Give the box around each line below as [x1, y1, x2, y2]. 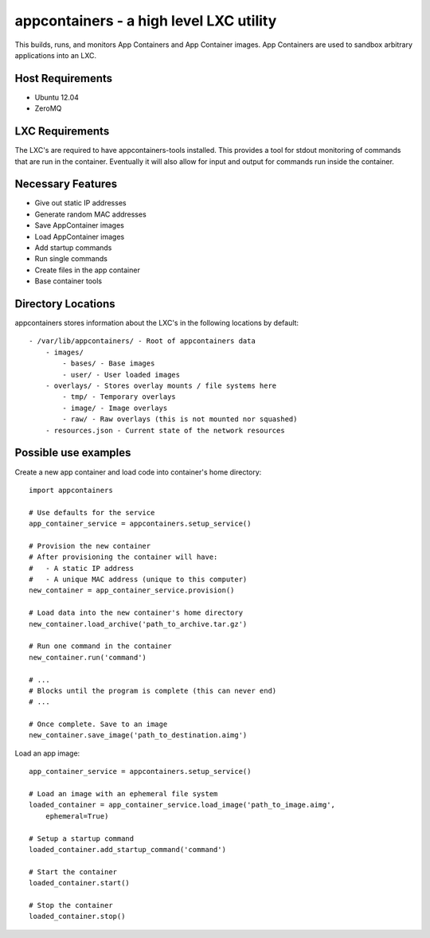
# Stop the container [29, 901, 113, 909]
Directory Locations [14, 297, 115, 311]
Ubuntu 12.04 [34, 92, 80, 102]
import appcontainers [29, 486, 113, 494]
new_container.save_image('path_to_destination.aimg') [29, 731, 248, 740]
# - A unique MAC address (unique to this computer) [29, 575, 248, 584]
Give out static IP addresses [34, 198, 127, 208]
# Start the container [29, 867, 118, 876]
